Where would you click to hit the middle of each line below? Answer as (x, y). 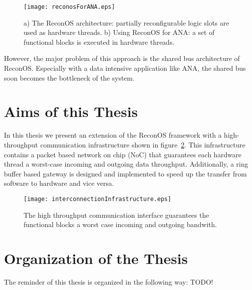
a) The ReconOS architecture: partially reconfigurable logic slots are (126, 22)
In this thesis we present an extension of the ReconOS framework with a (113, 135)
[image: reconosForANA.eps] (70, 7)
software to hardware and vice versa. (59, 183)
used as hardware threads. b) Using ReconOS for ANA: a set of (119, 32)
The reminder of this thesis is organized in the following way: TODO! (109, 281)
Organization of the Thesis (96, 258)
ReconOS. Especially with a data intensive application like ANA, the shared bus (125, 68)
